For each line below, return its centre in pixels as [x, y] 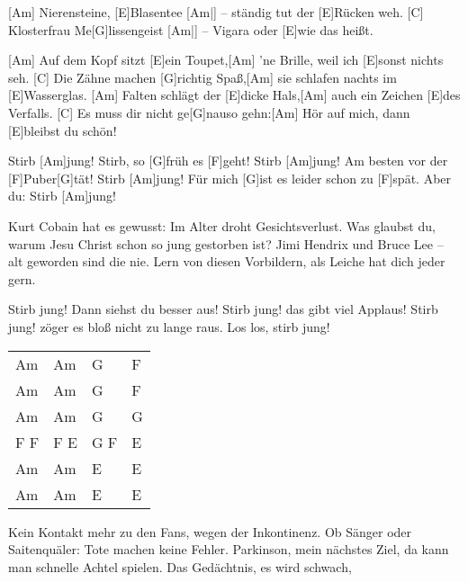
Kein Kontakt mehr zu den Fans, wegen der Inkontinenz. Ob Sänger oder [210, 531]
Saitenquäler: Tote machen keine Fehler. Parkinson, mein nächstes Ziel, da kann [229, 549]
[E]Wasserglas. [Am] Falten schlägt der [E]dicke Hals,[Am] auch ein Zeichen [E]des [234, 95]
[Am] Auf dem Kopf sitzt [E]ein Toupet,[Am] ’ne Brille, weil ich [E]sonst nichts [226, 60]
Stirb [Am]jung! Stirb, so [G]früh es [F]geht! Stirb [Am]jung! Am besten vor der [228, 161]
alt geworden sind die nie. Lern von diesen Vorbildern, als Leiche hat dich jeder [227, 261]
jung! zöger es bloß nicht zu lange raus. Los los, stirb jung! [169, 326]
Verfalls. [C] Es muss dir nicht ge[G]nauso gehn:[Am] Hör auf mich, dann [209, 112]
